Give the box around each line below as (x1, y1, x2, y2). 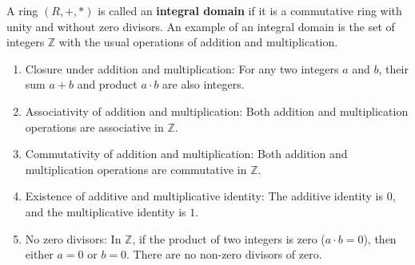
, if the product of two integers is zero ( (132, 230, 325, 247)
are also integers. (162, 76, 245, 93)
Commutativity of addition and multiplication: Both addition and (25, 145, 348, 162)
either (25, 246, 54, 263)
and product (77, 76, 138, 93)
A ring (6, 2, 38, 18)
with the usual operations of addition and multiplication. (58, 34, 338, 50)
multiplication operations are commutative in (25, 160, 247, 177)
